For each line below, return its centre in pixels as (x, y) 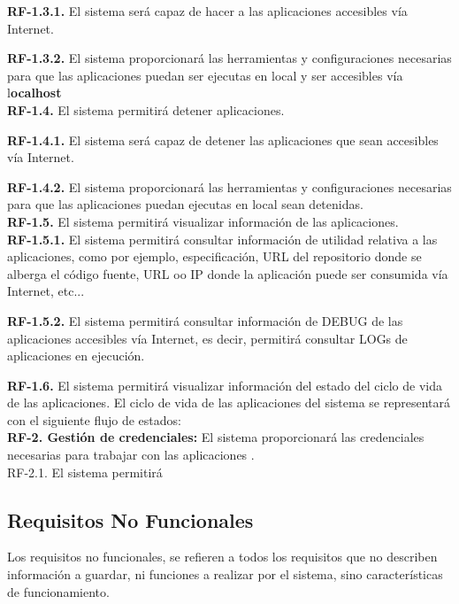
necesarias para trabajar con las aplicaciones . (131, 455)
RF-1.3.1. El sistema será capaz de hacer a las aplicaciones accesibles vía (207, 11)
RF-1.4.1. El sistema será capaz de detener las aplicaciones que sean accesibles (223, 139)
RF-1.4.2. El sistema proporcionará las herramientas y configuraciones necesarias (229, 186)
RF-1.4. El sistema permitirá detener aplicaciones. (146, 109)
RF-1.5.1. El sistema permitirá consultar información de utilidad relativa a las (222, 239)
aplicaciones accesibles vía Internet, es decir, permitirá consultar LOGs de (207, 338)
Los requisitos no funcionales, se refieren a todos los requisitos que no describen (222, 557)
